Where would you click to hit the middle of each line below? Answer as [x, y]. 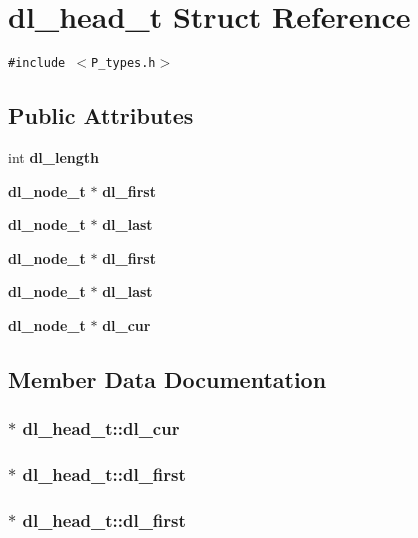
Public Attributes [101, 115]
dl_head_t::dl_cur [101, 428]
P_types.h [123, 63]
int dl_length [54, 156]
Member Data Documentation [167, 378]
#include [37, 63]
